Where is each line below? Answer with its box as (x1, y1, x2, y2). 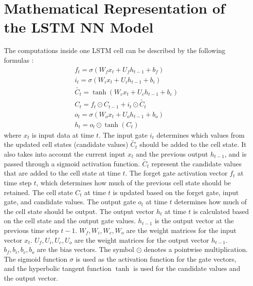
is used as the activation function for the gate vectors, (75, 253, 236, 264)
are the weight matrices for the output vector (74, 234, 209, 245)
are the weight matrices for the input (126, 225, 236, 235)
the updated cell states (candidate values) (4, 139, 128, 149)
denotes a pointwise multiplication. (144, 244, 248, 254)
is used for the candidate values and (133, 263, 240, 273)
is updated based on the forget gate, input (113, 187, 239, 197)
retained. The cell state (4, 187, 73, 197)
